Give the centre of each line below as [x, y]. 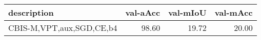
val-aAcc [143, 12]
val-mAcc [234, 12]
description [31, 12]
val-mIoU [187, 12]
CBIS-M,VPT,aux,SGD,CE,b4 [63, 28]
